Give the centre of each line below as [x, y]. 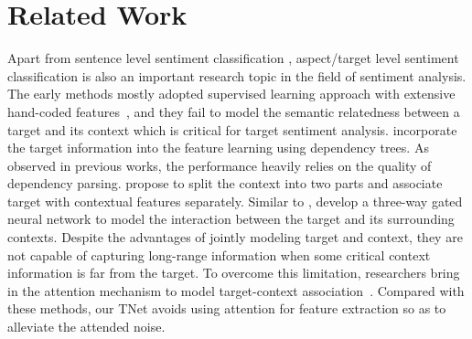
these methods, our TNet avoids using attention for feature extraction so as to [227, 308]
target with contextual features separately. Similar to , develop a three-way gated [235, 201]
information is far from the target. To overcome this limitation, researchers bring [234, 273]
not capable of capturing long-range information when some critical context [219, 254]
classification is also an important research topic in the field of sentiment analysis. [237, 75]
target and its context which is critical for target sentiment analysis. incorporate [232, 129]
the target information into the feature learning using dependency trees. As [218, 148]
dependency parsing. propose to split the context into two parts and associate [225, 183]
